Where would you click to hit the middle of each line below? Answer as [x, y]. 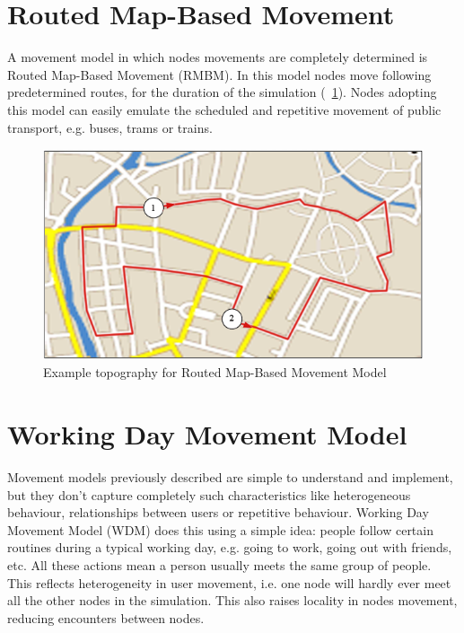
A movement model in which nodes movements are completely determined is [218, 57]
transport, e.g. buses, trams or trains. [110, 127]
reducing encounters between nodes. [106, 617]
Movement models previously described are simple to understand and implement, [230, 477]
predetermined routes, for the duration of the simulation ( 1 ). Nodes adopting [222, 92]
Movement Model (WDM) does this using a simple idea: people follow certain [220, 529]
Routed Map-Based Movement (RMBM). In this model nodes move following [219, 74]
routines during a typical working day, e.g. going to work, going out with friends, [230, 547]
